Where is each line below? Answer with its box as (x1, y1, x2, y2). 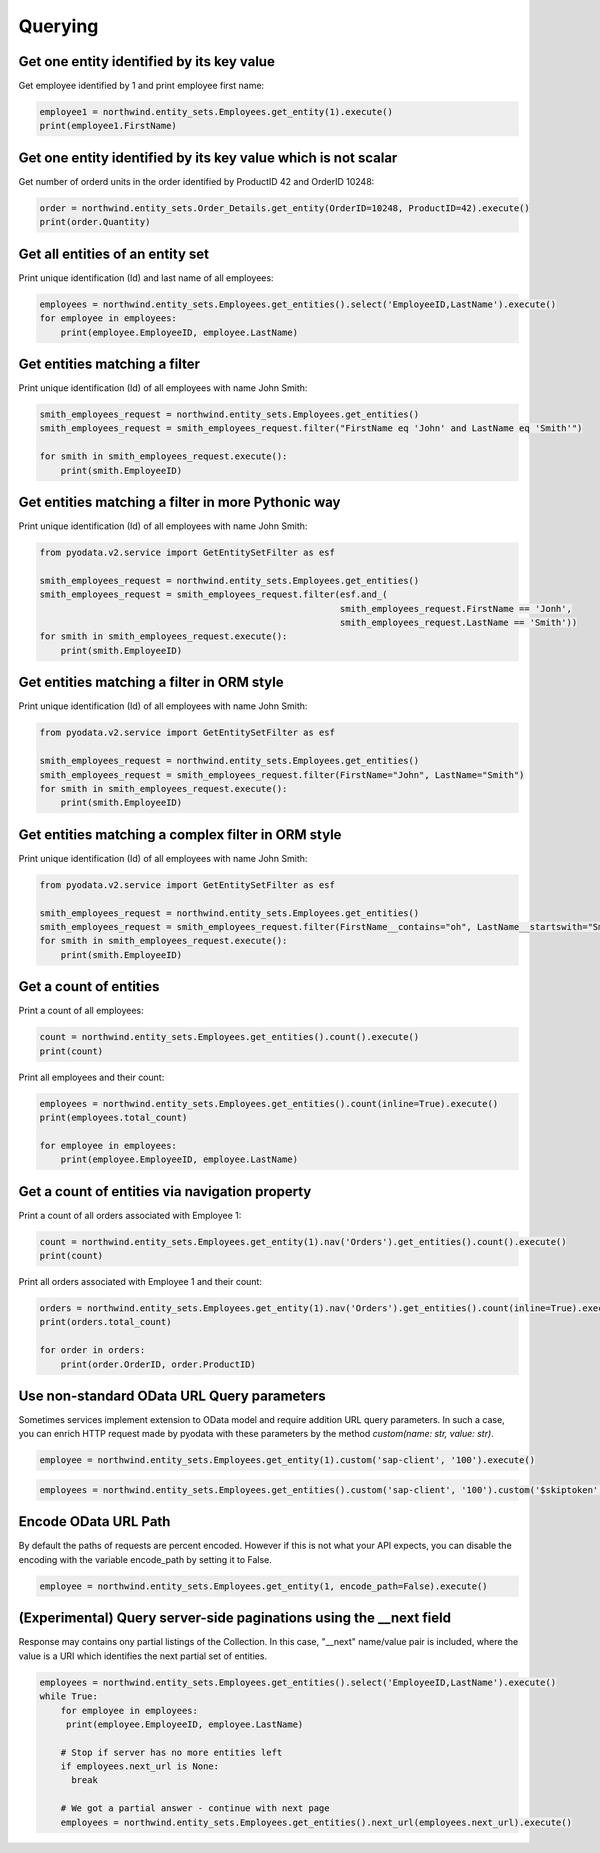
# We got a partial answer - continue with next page (60, 1803, 330, 1814)
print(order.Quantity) (39, 216, 151, 228)
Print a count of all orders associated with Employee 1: (18, 1209, 242, 1221)
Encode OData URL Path (18, 1513, 171, 1530)
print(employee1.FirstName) (39, 120, 177, 132)
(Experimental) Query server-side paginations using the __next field (18, 1610, 452, 1627)
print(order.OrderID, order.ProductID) (60, 1358, 257, 1370)
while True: (39, 1691, 99, 1702)
